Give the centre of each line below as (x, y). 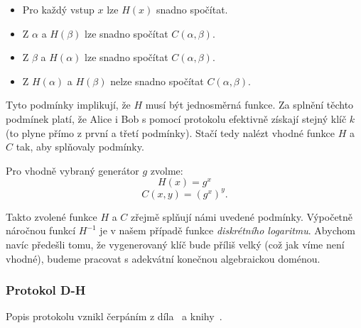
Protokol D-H (46, 290)
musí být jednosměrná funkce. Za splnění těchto (249, 105)
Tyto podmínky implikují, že (68, 105)
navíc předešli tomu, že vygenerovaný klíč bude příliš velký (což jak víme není (175, 245)
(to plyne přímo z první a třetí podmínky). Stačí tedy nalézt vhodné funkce (170, 132)
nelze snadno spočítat (157, 81)
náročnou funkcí (41, 230)
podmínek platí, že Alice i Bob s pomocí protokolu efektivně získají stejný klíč (176, 118)
